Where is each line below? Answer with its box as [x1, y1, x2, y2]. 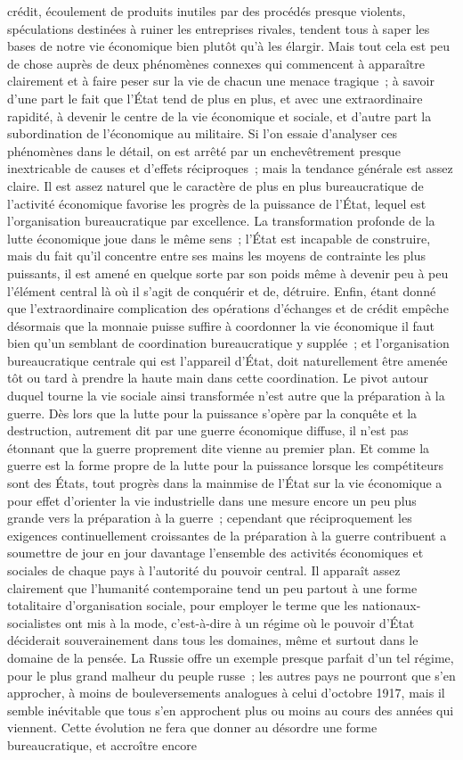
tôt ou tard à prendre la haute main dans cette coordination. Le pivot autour [7, 368, 429, 387]
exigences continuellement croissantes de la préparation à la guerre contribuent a [7, 525, 447, 544]
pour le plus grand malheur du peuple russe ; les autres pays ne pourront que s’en [7, 665, 456, 684]
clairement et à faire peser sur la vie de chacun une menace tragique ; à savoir [7, 71, 435, 90]
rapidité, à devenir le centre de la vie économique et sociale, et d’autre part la [7, 106, 432, 125]
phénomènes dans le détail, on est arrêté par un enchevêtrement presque [7, 141, 401, 160]
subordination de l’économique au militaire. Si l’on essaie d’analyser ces [7, 124, 398, 143]
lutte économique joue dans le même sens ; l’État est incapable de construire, [7, 228, 431, 247]
